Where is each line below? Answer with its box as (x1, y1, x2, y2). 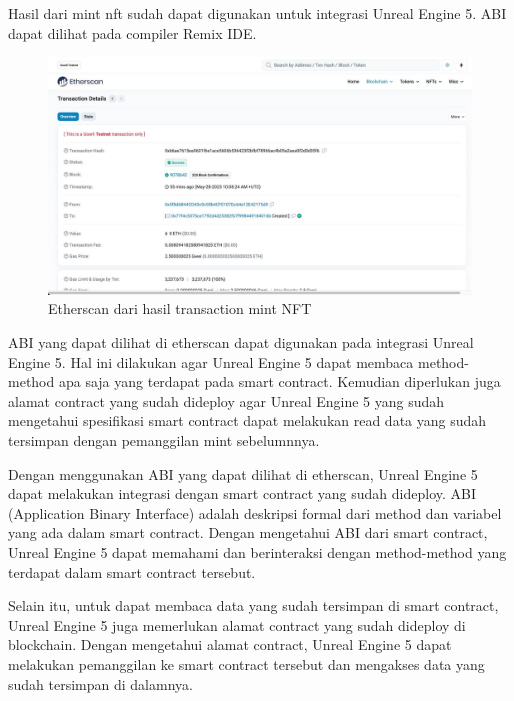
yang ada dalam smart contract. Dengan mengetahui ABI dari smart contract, (8, 522, 488, 543)
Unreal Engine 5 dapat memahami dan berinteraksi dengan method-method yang (8, 541, 507, 562)
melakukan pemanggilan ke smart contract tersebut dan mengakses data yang (8, 653, 485, 674)
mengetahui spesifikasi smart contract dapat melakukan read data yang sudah (8, 410, 487, 431)
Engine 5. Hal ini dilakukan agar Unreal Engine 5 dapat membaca (8, 351, 414, 372)
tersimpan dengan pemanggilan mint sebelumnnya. (8, 430, 320, 451)
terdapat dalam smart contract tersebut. (8, 561, 256, 582)
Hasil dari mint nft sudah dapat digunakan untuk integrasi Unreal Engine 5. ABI (8, 3, 507, 23)
